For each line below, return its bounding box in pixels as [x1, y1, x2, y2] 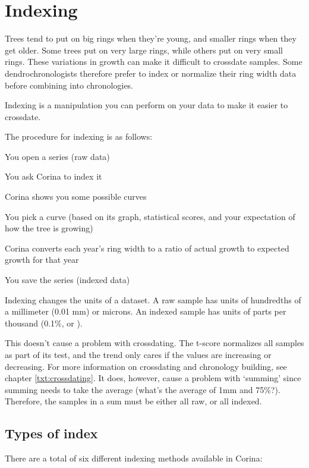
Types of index [5, 424, 98, 442]
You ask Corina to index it [5, 170, 102, 183]
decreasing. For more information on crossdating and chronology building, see [5, 360, 287, 372]
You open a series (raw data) [5, 150, 110, 162]
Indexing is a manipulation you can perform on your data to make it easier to [5, 99, 288, 111]
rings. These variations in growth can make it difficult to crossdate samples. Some [5, 55, 302, 68]
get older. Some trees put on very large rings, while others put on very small [5, 43, 283, 56]
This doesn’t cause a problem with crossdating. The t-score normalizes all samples [5, 337, 304, 349]
